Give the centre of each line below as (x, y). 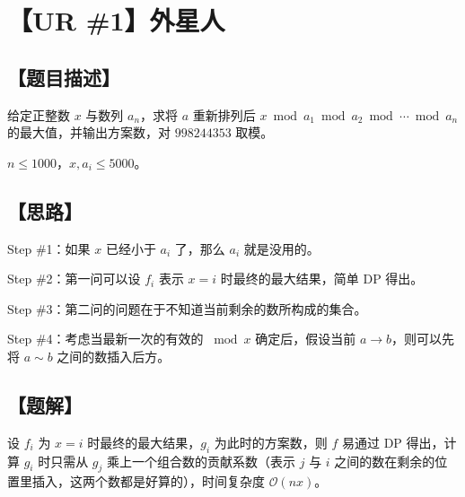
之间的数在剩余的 (385, 461)
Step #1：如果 (49, 248)
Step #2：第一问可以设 (74, 279)
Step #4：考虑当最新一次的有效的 (105, 339)
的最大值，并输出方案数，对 (89, 132)
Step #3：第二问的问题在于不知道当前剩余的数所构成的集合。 (187, 308)
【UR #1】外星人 (116, 20)
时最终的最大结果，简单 (290, 279)
